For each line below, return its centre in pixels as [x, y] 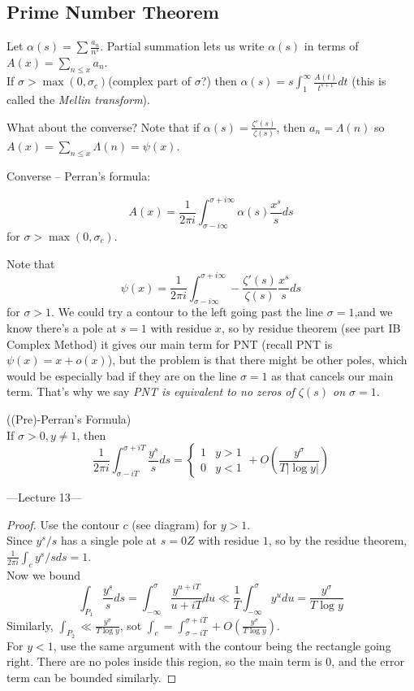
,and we [373, 312]
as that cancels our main [332, 375]
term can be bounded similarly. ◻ [92, 677]
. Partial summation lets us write [182, 46]
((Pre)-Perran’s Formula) [69, 418]
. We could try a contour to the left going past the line [188, 312]
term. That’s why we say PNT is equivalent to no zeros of [151, 391]
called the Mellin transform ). [78, 99]
